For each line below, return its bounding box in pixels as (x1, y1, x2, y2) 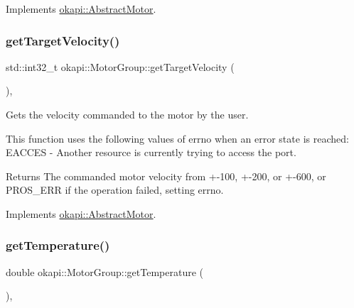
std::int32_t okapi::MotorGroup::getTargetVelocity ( (6, 59, 235, 74)
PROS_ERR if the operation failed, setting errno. (6, 182, 224, 197)
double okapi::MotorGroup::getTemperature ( (6, 264, 203, 279)
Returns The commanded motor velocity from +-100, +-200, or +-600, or (6, 168, 326, 183)
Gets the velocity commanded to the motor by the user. (6, 107, 249, 121)
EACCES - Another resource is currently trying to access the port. (6, 145, 296, 160)
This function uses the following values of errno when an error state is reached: (6, 131, 349, 145)
